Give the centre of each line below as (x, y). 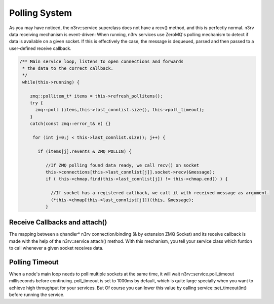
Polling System (40, 13)
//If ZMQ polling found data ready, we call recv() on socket (122, 165)
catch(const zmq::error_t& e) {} (70, 124)
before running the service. (37, 295)
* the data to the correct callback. (68, 68)
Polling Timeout (34, 262)
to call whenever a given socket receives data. (56, 248)
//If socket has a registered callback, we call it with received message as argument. (160, 193)
